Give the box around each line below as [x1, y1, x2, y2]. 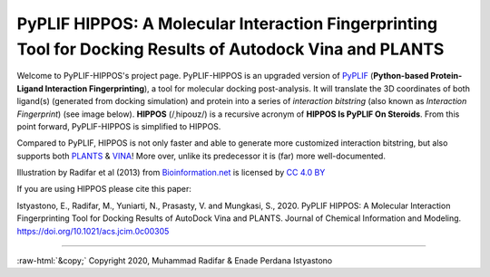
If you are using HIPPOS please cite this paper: [16, 184, 192, 195]
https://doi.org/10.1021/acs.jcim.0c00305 [16, 225, 170, 236]
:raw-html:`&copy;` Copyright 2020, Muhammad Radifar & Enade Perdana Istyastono [16, 255, 333, 266]
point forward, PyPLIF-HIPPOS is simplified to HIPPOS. [16, 120, 221, 131]
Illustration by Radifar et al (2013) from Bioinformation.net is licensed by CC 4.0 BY [16, 167, 326, 178]
